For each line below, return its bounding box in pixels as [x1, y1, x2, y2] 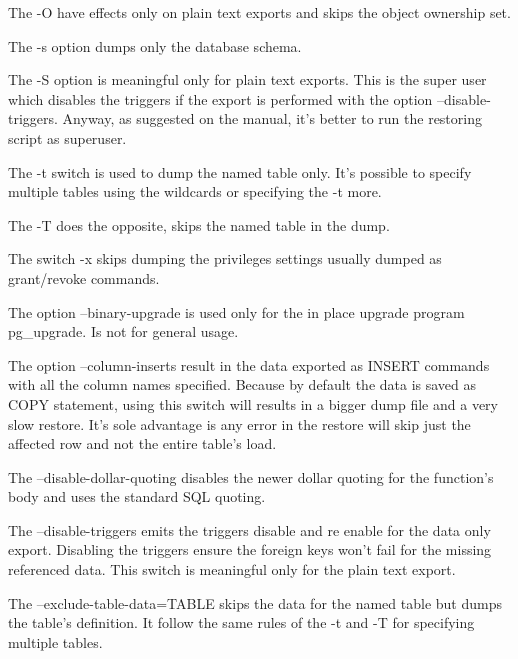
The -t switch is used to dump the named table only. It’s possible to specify [8, 161, 472, 182]
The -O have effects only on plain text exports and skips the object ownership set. [8, 2, 511, 22]
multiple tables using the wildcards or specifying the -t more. [8, 181, 382, 202]
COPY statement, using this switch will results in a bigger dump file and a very [8, 393, 498, 414]
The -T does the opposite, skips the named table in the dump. [8, 214, 390, 235]
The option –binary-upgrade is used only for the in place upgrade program [8, 301, 465, 322]
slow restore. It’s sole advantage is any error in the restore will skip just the [8, 413, 471, 434]
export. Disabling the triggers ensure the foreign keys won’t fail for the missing [8, 539, 492, 560]
